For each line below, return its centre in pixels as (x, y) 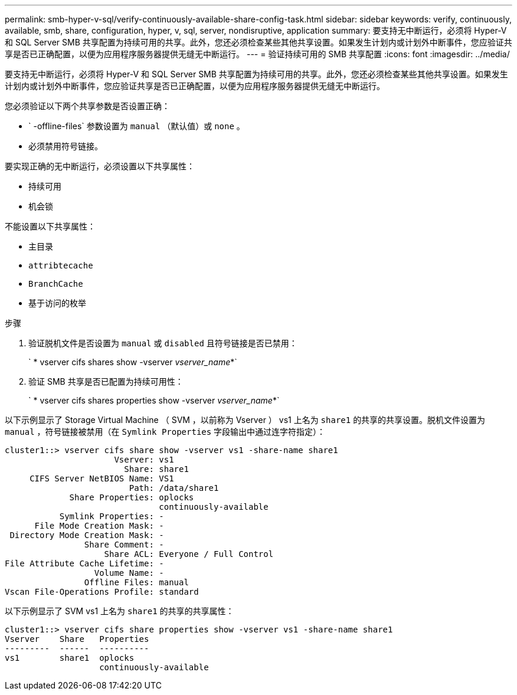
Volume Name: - (129, 573)
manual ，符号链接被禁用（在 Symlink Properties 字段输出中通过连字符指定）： (165, 432)
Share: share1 (156, 469)
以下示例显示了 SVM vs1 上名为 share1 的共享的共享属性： (120, 611)
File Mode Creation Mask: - (99, 526)
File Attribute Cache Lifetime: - (84, 563)
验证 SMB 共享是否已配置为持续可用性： (106, 381)
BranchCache (56, 284)
